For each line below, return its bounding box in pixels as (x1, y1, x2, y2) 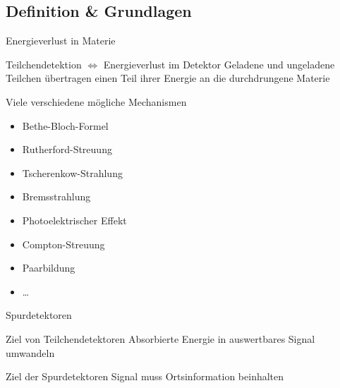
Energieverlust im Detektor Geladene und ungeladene (103, 56, 335, 71)
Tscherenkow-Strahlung (22, 165, 123, 180)
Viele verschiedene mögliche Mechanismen (6, 94, 187, 109)
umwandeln (6, 345, 55, 360)
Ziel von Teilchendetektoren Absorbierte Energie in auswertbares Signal (6, 331, 315, 346)
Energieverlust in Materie (6, 33, 116, 48)
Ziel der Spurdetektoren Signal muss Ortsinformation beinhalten (6, 369, 284, 384)
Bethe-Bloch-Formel (22, 118, 109, 133)
